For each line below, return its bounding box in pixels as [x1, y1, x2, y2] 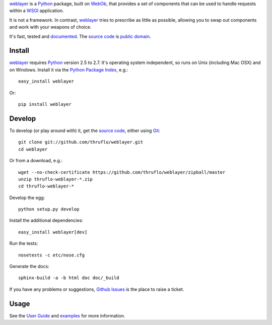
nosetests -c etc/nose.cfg [18, 252, 85, 258]
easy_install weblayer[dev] [18, 229, 88, 235]
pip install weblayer [18, 101, 72, 107]
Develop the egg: [9, 194, 45, 201]
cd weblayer [18, 146, 48, 152]
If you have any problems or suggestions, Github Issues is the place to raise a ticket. [9, 286, 184, 292]
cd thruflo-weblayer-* [18, 183, 75, 189]
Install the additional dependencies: [9, 217, 83, 224]
